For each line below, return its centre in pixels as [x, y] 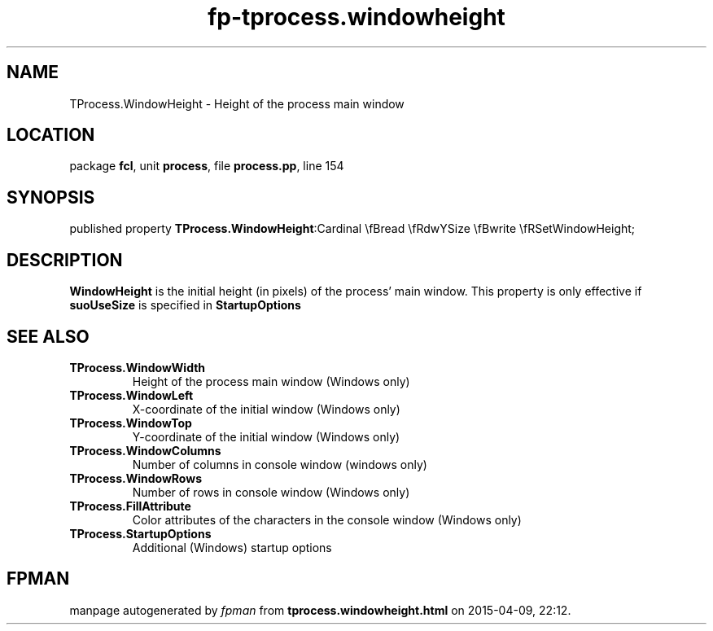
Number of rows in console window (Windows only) [271, 492]
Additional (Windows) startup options [232, 547]
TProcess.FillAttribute [130, 506]
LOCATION [51, 135]
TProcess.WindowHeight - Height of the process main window [237, 103]
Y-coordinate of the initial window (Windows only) [266, 436]
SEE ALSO [48, 336]
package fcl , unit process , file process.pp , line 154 [207, 166]
